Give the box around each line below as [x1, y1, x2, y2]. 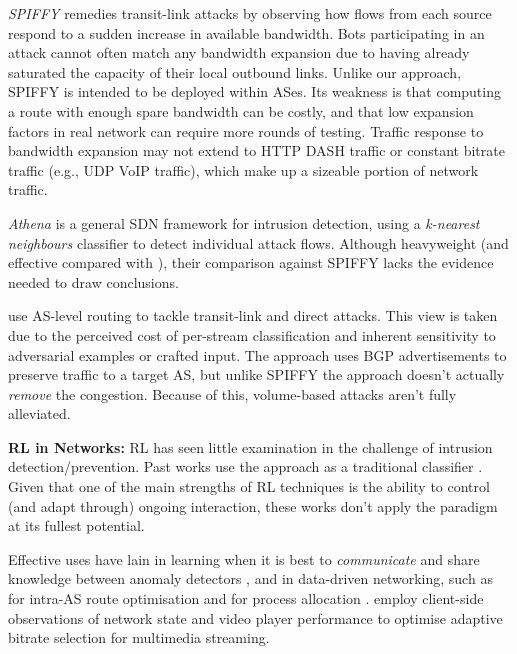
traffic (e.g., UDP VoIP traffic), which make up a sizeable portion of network [8, 159, 479, 180]
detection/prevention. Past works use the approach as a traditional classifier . [8, 456, 483, 477]
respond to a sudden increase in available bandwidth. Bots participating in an [8, 22, 485, 43]
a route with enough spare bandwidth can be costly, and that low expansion [8, 100, 474, 121]
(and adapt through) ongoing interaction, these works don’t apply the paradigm [8, 495, 498, 516]
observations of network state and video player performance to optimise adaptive [8, 607, 503, 628]
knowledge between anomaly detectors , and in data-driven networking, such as [8, 568, 493, 589]
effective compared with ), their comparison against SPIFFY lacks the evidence [8, 252, 494, 273]
